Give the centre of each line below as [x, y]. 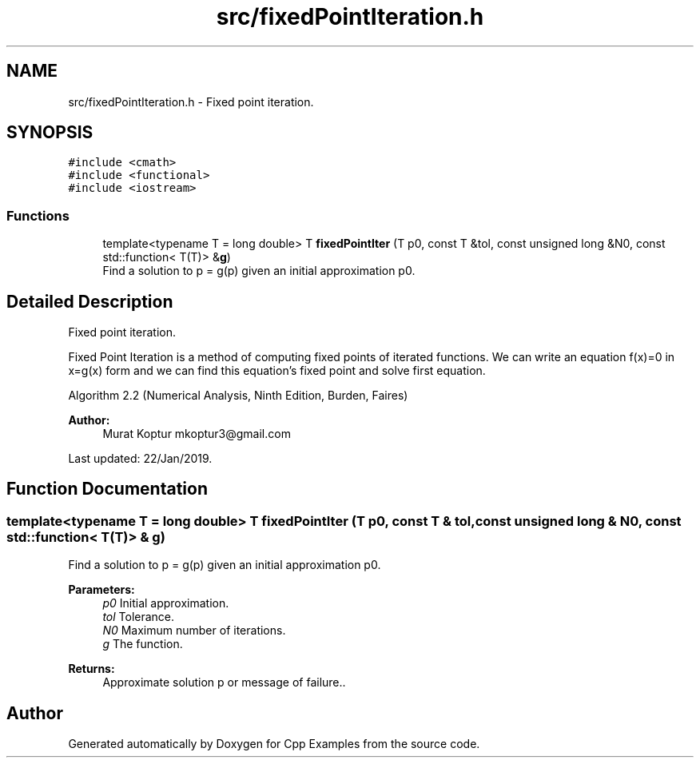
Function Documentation [107, 489]
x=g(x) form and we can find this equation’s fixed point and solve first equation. [277, 371]
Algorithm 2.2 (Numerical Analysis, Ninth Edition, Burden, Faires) [238, 396]
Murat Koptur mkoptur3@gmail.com [197, 434]
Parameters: [101, 590]
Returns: [91, 669]
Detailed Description [90, 301]
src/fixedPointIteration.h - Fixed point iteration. [191, 101]
